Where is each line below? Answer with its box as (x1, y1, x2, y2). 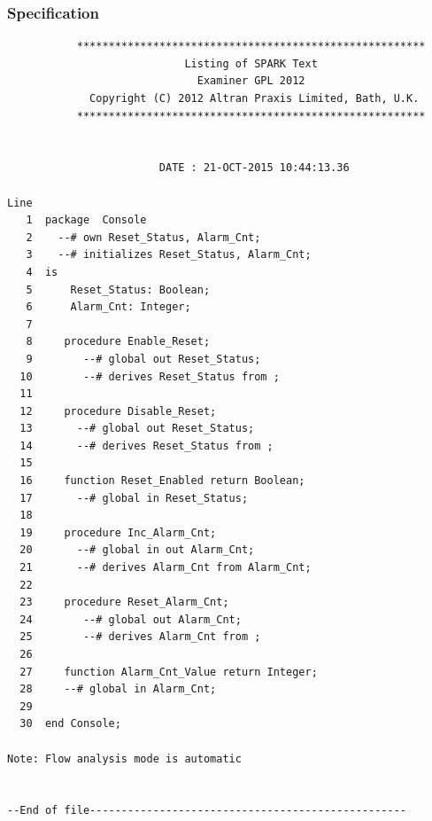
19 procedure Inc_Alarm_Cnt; (19, 526, 217, 539)
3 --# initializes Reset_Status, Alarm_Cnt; (26, 248, 312, 262)
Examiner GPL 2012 (197, 74, 305, 88)
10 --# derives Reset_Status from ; (19, 370, 280, 383)
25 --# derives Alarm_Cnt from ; (19, 630, 261, 644)
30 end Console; (19, 717, 121, 731)
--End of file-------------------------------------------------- (7, 804, 407, 817)
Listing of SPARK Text (184, 57, 318, 70)
